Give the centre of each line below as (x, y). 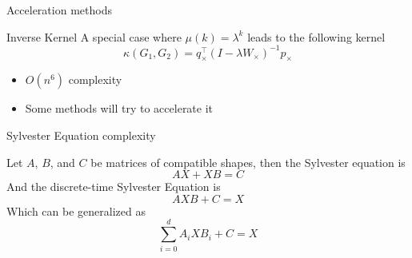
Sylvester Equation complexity (81, 135)
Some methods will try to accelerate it (119, 108)
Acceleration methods (59, 10)
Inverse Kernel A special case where (94, 36)
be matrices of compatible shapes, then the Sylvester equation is (248, 162)
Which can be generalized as (76, 210)
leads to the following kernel (316, 36)
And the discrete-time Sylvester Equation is (114, 187)
